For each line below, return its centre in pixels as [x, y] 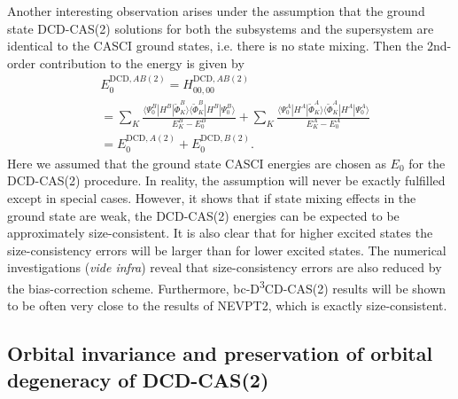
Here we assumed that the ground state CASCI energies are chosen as [197, 163]
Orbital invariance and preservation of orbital [220, 353]
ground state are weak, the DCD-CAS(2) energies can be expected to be [203, 215]
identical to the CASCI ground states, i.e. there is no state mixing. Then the [215, 46]
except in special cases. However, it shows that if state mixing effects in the [212, 197]
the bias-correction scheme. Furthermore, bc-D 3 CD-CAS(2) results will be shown [227, 286]
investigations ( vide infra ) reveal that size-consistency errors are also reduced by [225, 267]
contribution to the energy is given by [142, 63]
